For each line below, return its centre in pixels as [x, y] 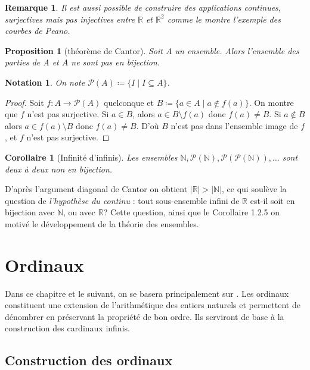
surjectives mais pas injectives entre [70, 19]
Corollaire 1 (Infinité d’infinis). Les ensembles [91, 157]
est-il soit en [272, 200]
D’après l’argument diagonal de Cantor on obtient [96, 189]
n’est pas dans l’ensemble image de [234, 125]
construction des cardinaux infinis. [67, 328]
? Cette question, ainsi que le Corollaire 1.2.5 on [192, 212]
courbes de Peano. [38, 31]
